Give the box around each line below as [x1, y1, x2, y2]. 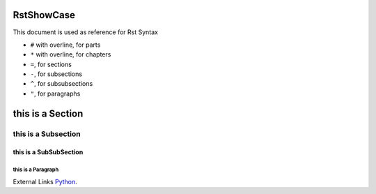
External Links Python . [13, 177, 78, 186]
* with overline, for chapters [30, 50, 111, 59]
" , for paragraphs [30, 89, 81, 98]
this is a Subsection [13, 129, 81, 139]
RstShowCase [13, 9, 76, 21]
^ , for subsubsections [30, 80, 93, 88]
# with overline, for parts [30, 40, 101, 49]
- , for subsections [30, 70, 83, 78]
